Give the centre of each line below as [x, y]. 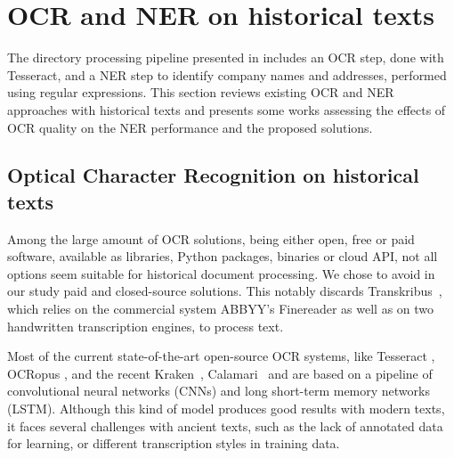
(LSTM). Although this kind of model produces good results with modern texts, [226, 409]
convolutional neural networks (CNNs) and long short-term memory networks [219, 391]
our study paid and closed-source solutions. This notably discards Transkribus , [225, 291]
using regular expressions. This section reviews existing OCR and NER [201, 92]
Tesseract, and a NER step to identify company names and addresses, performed [227, 74]
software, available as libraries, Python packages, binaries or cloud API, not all [223, 256]
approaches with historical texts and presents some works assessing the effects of [227, 109]
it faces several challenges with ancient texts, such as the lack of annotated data [225, 425]
